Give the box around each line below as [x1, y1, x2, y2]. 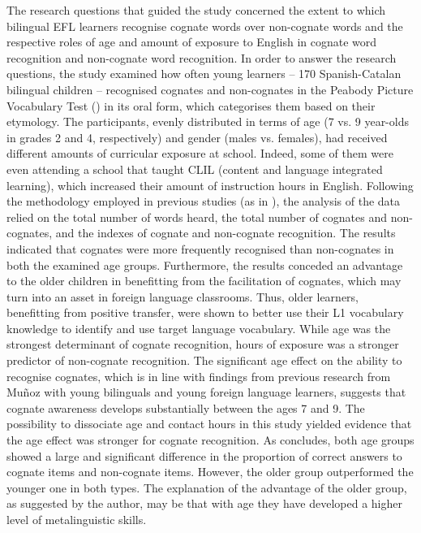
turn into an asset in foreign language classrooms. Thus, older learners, [6, 288, 359, 305]
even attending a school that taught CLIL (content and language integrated [6, 160, 383, 177]
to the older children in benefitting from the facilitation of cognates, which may [6, 272, 402, 289]
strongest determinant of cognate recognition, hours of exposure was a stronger [6, 336, 399, 353]
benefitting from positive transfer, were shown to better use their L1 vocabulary [6, 304, 404, 321]
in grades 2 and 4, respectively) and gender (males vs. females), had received [6, 128, 388, 145]
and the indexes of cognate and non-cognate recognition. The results [55, 224, 396, 241]
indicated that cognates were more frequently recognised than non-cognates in [6, 240, 394, 257]
